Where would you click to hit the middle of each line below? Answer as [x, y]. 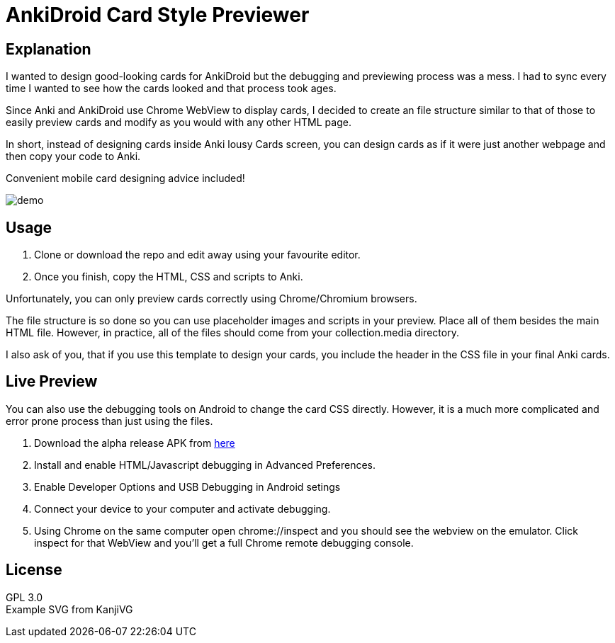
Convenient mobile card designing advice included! [125, 178]
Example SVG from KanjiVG [69, 609]
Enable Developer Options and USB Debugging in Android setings [187, 486]
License [34, 570]
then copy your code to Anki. [73, 157]
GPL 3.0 [24, 597]
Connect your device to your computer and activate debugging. [182, 508]
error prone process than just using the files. [109, 421]
